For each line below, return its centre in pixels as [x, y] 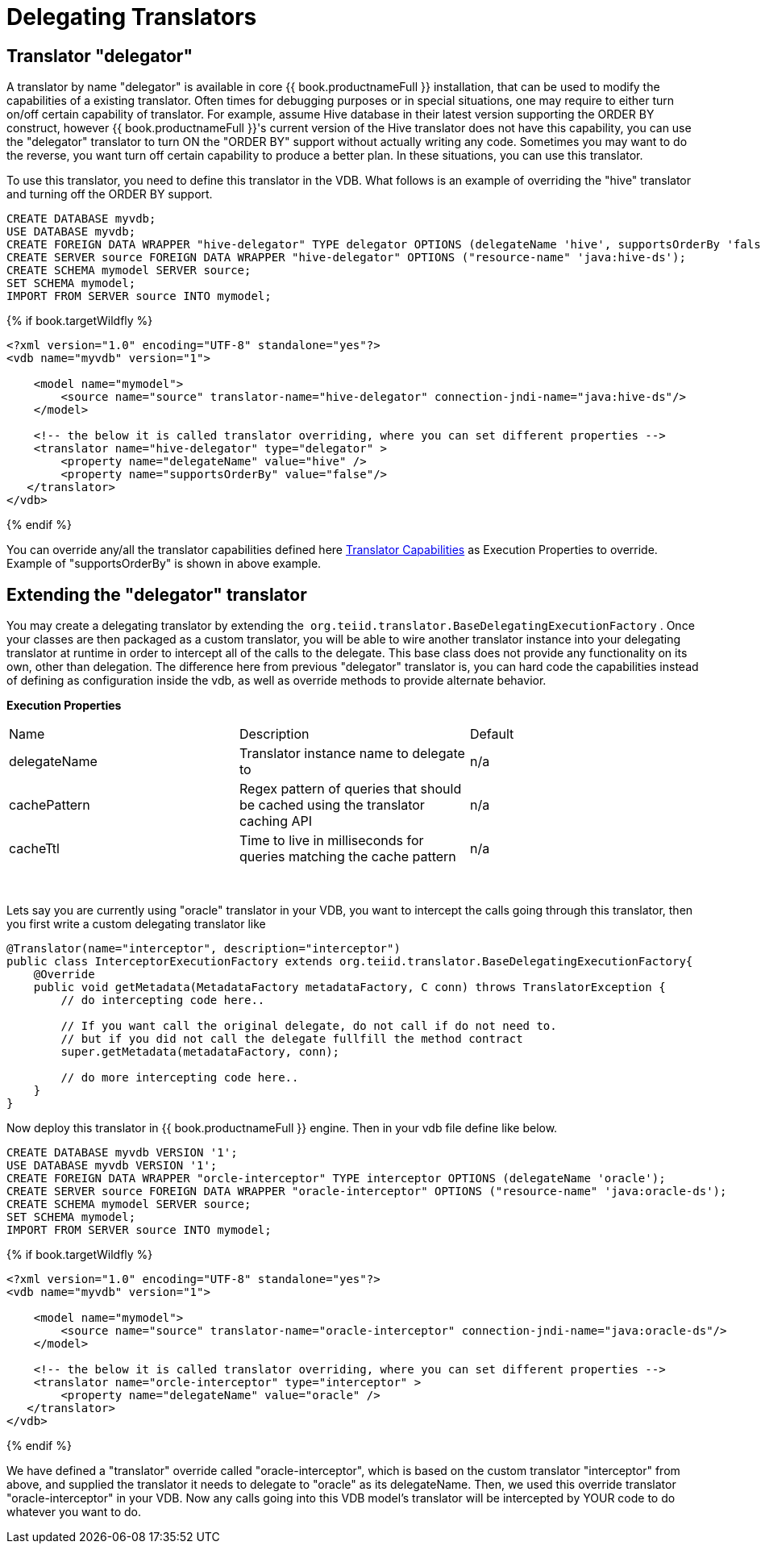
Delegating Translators [132, 17]
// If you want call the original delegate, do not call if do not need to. [309, 1026]
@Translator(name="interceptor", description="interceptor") [204, 949]
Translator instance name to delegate [352, 754]
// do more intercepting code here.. [180, 1078]
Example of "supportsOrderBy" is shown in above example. [164, 564]
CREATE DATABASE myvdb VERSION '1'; [122, 1153]
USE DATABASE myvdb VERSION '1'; [112, 1166]
